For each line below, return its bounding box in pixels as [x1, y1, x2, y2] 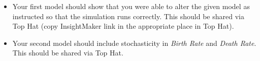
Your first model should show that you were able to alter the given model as [12, 1, 250, 11]
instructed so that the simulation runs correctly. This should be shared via [12, 11, 244, 21]
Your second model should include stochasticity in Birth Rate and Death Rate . [12, 37, 256, 48]
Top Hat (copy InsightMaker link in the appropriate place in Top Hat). [12, 21, 234, 31]
